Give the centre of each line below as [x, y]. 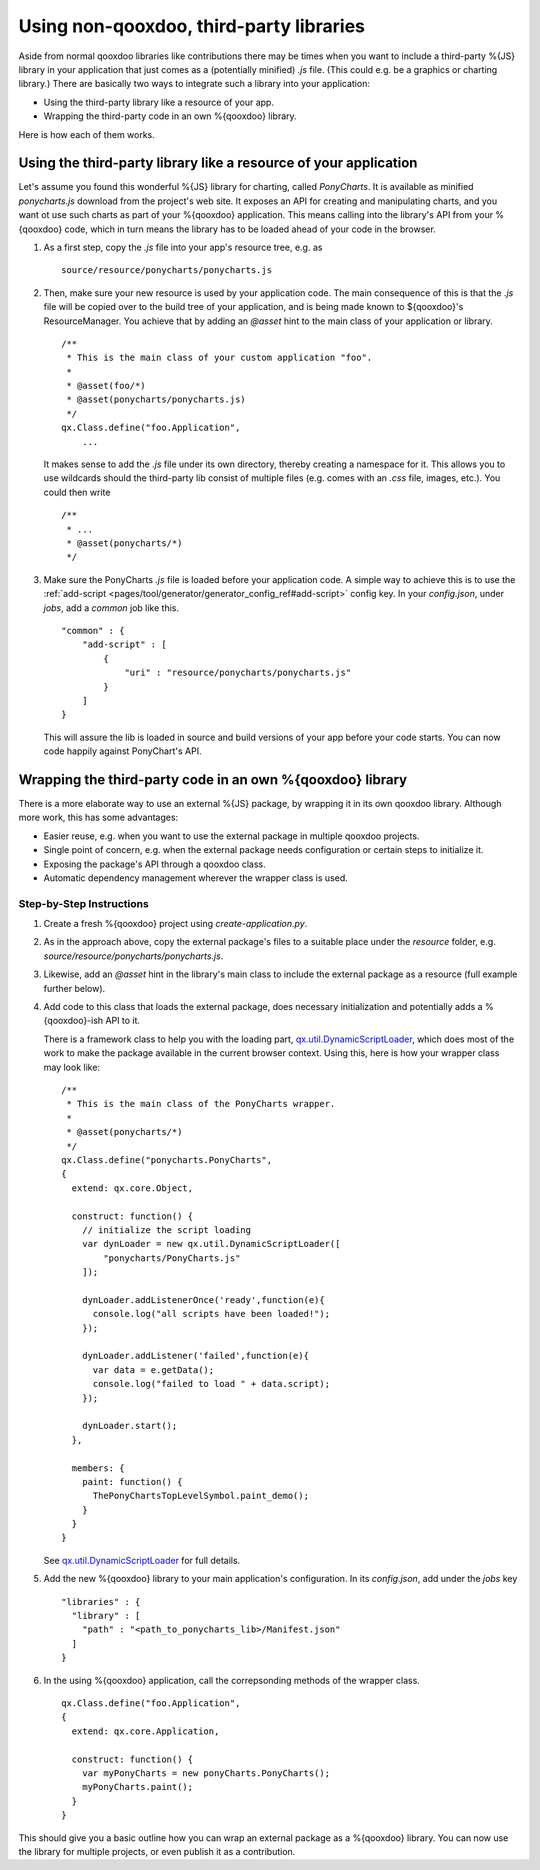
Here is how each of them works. [86, 134]
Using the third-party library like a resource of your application [218, 163]
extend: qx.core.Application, [145, 1731]
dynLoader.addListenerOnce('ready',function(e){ [203, 1299]
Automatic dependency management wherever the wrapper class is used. [196, 877]
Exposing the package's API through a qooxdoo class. [154, 864]
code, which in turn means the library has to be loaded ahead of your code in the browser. [250, 229]
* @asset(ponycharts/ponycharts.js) [156, 399]
